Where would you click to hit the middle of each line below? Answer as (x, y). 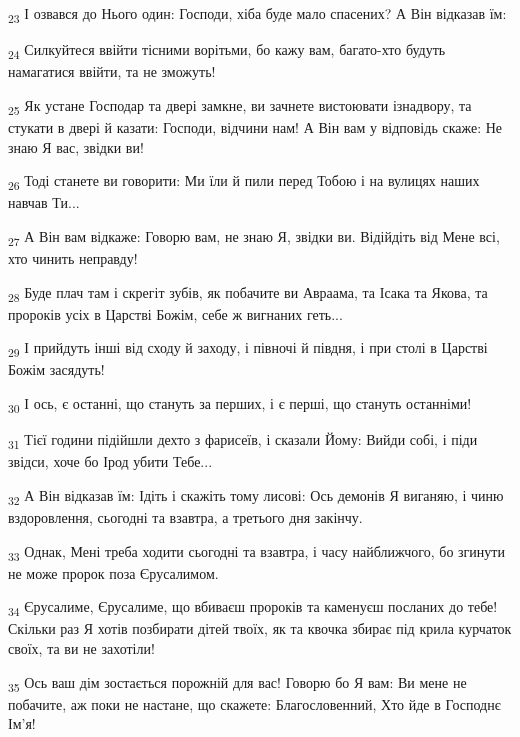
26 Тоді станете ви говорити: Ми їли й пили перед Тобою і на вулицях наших (244, 181)
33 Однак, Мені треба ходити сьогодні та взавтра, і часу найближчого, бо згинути (256, 552)
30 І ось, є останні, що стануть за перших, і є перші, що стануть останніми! (240, 404)
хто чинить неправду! (73, 258)
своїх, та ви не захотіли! (81, 648)
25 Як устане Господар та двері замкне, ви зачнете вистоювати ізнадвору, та (240, 106)
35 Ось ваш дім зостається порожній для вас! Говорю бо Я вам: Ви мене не (237, 683)
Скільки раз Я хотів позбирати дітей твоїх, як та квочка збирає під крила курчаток (260, 628)
